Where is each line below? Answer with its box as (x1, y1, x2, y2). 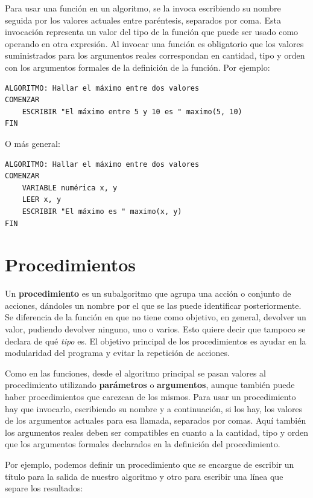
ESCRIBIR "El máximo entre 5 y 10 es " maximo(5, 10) (22, 107, 242, 116)
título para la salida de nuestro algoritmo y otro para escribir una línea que (5, 470, 283, 482)
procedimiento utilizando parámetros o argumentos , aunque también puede (5, 378, 295, 391)
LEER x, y (22, 195, 62, 204)
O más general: (5, 137, 60, 149)
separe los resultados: (5, 482, 83, 494)
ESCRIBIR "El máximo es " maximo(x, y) (22, 207, 182, 216)
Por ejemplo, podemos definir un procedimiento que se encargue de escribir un (5, 458, 294, 470)
